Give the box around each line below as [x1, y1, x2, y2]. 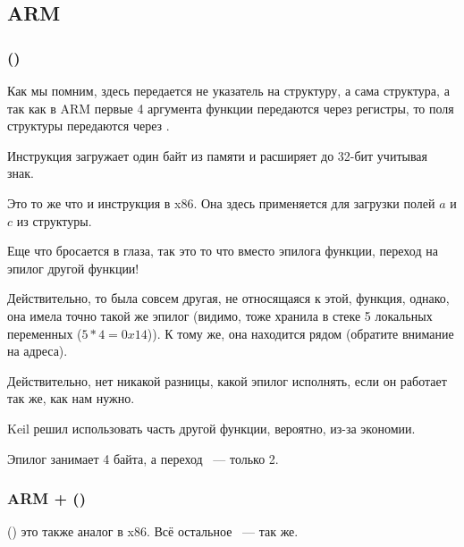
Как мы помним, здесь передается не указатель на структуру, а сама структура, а [7, 81, 450, 99]
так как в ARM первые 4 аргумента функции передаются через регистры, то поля [7, 98, 454, 117]
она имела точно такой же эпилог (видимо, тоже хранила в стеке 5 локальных [7, 306, 433, 324]
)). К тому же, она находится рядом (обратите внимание [147, 324, 454, 342]
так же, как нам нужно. [7, 389, 135, 408]
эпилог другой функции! [7, 258, 139, 277]
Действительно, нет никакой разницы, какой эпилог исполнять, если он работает [7, 371, 447, 390]
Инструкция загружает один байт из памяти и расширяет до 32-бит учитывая [7, 146, 428, 164]
